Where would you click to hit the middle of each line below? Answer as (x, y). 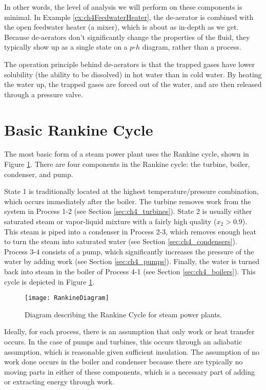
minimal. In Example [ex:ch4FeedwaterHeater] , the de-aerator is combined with (129, 17)
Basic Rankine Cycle (79, 129)
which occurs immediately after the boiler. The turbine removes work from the (128, 201)
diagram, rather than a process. (192, 47)
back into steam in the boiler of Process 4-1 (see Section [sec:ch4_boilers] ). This (130, 271)
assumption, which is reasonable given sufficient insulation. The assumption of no (132, 351)
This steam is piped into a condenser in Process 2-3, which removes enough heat (130, 231)
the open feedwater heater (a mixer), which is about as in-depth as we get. (121, 27)
